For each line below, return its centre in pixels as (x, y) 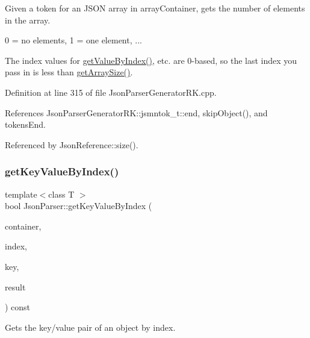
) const (18, 307)
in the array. (28, 20)
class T (61, 194)
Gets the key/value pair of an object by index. (90, 327)
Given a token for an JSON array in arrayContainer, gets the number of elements (155, 8)
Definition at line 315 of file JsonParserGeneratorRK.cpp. (111, 92)
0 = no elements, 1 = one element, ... (73, 40)
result (15, 286)
